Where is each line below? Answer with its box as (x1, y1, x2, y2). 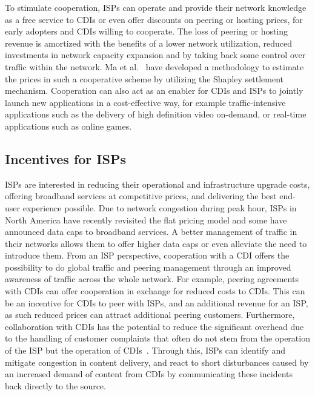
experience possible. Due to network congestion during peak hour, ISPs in (22, 201, 297, 214)
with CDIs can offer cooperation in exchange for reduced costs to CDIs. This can (5, 285, 305, 297)
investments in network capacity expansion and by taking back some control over (5, 48, 306, 61)
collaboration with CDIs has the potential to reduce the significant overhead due (5, 320, 304, 332)
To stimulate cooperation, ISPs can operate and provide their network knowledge (5, 1, 307, 13)
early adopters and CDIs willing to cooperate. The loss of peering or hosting (5, 25, 288, 38)
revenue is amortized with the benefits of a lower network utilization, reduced (5, 36, 292, 49)
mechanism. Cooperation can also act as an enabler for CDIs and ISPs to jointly (5, 84, 303, 97)
